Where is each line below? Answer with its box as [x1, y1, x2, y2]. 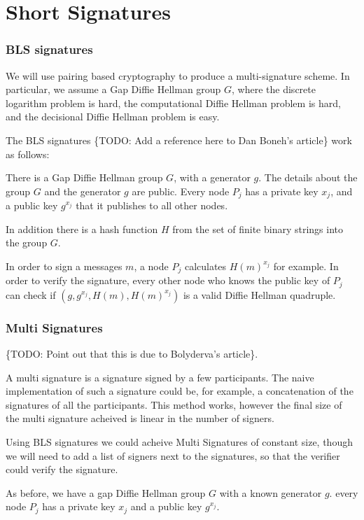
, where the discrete [232, 82, 316, 97]
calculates [184, 258, 227, 273]
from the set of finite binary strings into [172, 221, 344, 236]
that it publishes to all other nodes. [76, 198, 228, 213]
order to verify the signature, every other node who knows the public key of [6, 273, 330, 288]
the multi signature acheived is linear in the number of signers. [6, 411, 274, 426]
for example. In [273, 258, 339, 273]
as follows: [6, 146, 50, 161]
